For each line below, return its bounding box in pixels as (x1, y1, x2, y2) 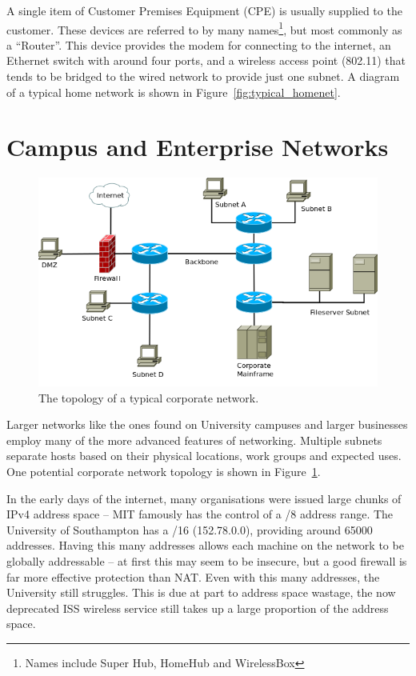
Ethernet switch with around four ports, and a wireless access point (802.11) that (6, 52, 406, 69)
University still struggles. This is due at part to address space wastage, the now (6, 584, 396, 601)
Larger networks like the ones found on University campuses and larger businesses (6, 416, 408, 433)
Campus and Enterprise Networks (6, 130, 389, 163)
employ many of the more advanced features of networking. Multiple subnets (6, 431, 382, 448)
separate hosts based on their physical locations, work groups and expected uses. (6, 447, 402, 464)
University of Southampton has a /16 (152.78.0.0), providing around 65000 (6, 521, 373, 538)
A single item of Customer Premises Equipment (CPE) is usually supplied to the (6, 2, 402, 18)
